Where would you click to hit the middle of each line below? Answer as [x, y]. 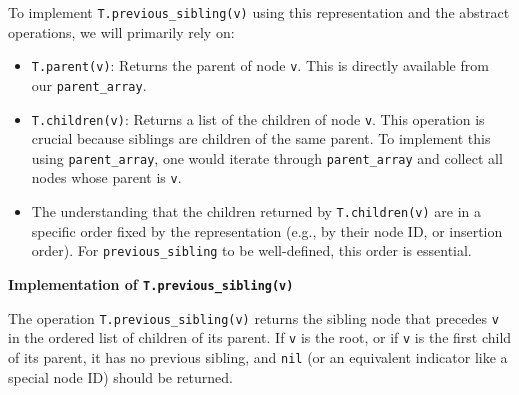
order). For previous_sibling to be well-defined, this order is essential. [251, 250]
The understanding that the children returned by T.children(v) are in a [256, 211]
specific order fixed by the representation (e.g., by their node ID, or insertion [267, 230]
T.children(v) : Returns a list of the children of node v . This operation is [258, 118]
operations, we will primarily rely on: [121, 31]
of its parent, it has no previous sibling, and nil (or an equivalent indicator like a [258, 357]
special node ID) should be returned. [120, 376]
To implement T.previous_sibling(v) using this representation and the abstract [259, 12]
